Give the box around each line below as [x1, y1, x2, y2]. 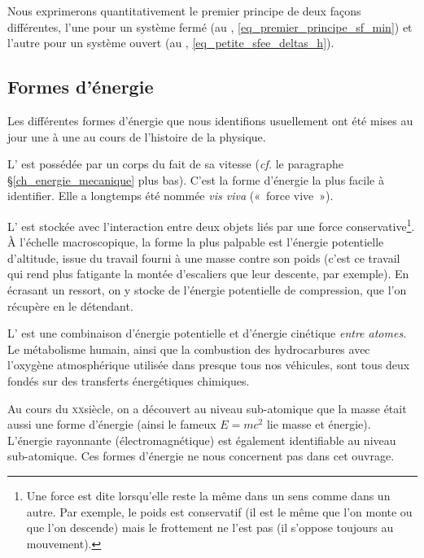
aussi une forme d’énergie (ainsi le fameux [7, 416, 216, 433]
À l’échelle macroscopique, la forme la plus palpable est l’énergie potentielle [7, 233, 384, 251]
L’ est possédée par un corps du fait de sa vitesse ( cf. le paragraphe [7, 155, 343, 172]
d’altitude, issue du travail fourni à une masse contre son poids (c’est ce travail [7, 249, 400, 266]
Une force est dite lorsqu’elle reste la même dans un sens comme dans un [26, 486, 391, 504]
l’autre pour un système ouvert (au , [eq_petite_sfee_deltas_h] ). [7, 34, 334, 51]
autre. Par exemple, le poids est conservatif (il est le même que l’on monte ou [26, 503, 413, 520]
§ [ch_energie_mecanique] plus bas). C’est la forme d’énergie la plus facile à [7, 171, 384, 188]
